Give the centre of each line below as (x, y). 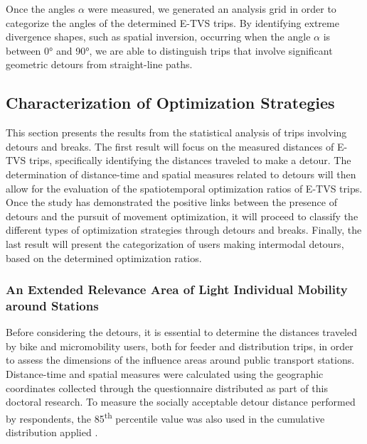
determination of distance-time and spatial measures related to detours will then (181, 174)
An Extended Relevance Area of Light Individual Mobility (177, 289)
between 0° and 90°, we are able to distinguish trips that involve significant (169, 50)
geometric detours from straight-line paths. (99, 64)
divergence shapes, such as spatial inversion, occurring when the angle (158, 37)
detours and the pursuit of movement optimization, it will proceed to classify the (182, 216)
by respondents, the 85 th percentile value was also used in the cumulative (165, 417)
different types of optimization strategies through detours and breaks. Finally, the (184, 230)
